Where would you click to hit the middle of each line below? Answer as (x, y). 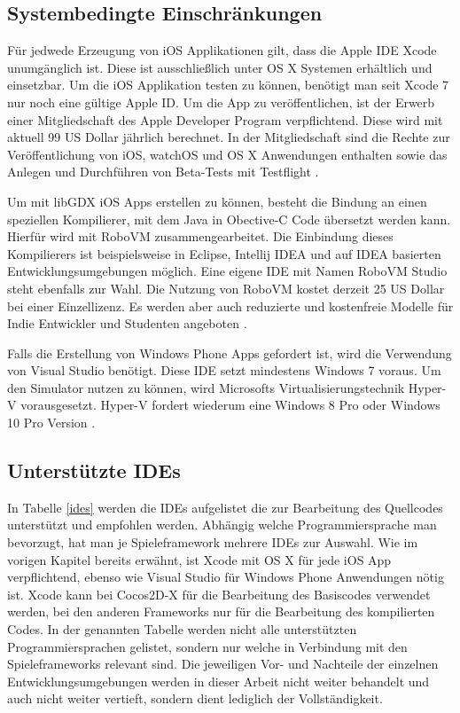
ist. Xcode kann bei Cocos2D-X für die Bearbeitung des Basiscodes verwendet (219, 594)
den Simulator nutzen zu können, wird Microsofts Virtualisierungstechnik (206, 387)
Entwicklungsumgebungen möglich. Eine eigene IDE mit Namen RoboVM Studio (227, 271)
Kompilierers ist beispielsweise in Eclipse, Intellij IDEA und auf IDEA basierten (224, 253)
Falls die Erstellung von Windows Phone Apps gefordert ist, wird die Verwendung (230, 353)
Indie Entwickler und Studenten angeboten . (127, 323)
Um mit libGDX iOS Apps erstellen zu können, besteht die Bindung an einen (217, 201)
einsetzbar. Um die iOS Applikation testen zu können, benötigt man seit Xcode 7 (228, 85)
